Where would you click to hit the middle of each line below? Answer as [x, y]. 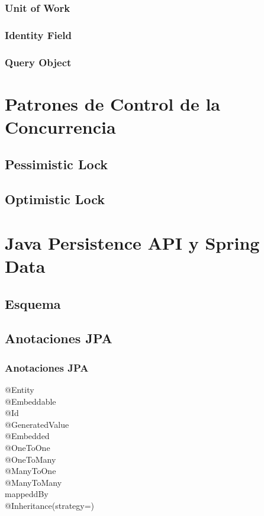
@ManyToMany [33, 482]
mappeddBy [27, 494]
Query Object [38, 62]
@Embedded [27, 436]
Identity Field [38, 35]
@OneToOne [28, 447]
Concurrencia [60, 126]
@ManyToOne [30, 471]
